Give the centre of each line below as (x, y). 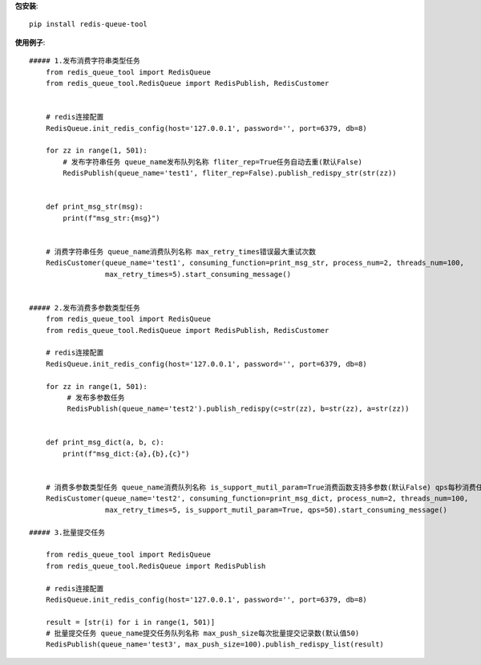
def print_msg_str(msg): (94, 207)
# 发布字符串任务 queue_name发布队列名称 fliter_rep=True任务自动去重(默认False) (212, 162)
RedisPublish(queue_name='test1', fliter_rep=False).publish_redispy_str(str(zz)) (230, 173)
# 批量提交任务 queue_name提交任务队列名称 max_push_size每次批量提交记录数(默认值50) (202, 633)
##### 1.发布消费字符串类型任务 (85, 61)
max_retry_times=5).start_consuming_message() (198, 274)
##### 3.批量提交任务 (67, 532)
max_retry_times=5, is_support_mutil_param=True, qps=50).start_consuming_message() (276, 510)
